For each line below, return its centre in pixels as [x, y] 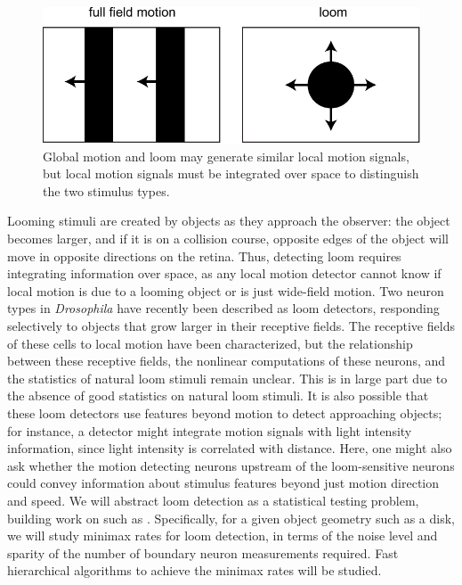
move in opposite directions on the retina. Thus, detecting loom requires [204, 255]
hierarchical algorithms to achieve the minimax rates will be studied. [195, 570]
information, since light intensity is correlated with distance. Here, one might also [230, 448]
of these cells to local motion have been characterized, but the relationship [210, 343]
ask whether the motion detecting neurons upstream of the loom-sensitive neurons [231, 465]
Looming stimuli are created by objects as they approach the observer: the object [229, 221]
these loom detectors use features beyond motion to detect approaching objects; [225, 412]
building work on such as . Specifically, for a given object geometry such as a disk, [231, 518]
